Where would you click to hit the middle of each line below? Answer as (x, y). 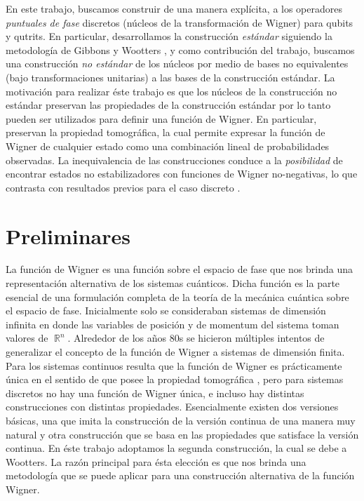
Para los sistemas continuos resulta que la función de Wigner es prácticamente (174, 365)
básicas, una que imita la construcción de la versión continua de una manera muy (181, 420)
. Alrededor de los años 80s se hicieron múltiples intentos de (196, 338)
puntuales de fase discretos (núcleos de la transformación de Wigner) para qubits (180, 22)
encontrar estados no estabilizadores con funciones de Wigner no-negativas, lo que (182, 174)
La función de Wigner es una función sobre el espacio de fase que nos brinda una (179, 269)
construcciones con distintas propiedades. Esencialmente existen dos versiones (172, 407)
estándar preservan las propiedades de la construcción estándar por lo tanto (168, 105)
